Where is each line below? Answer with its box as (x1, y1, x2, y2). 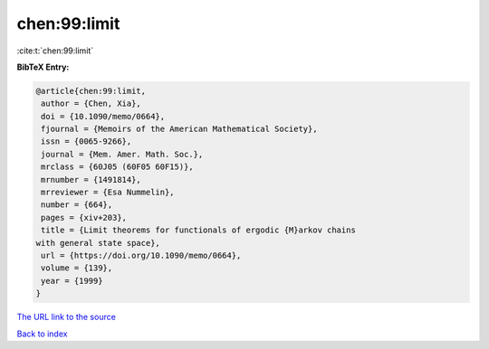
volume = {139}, (41, 263, 113, 273)
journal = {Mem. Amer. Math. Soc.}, (41, 149, 204, 159)
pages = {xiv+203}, (41, 212, 127, 222)
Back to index (16, 328, 68, 339)
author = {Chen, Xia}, (41, 99, 142, 108)
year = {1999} (41, 276, 103, 286)
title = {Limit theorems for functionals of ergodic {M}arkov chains (41, 225, 357, 235)
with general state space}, (35, 238, 160, 248)
